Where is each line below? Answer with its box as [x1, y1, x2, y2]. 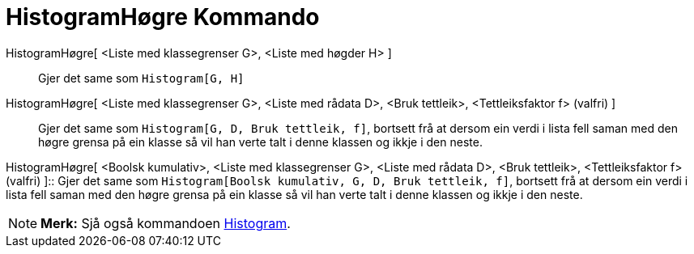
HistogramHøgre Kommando [6, 3, 320, 31]
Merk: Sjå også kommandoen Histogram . [40, 214, 291, 231]
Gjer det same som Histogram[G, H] [38, 70, 245, 85]
